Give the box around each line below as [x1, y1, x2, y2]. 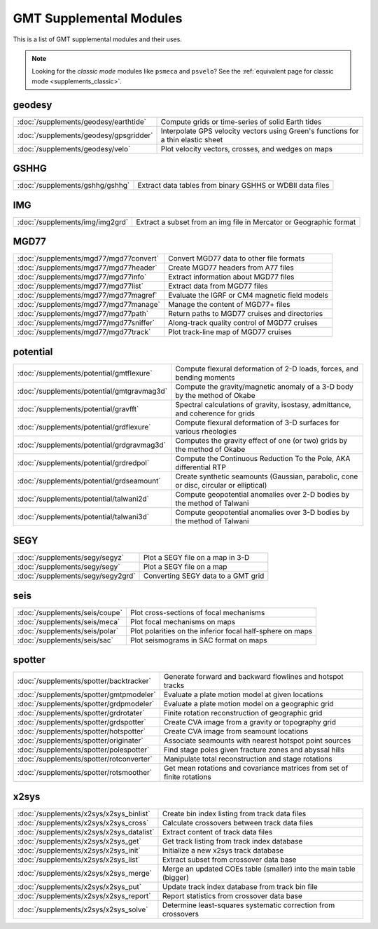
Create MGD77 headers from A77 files [168, 263, 294, 273]
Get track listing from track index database [162, 836, 303, 846]
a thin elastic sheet [160, 135, 223, 144]
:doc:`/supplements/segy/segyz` [17, 553, 125, 563]
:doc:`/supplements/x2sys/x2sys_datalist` [17, 827, 155, 837]
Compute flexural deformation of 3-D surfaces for [175, 418, 339, 427]
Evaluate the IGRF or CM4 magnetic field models [168, 291, 328, 301]
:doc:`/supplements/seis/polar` [17, 626, 119, 635]
